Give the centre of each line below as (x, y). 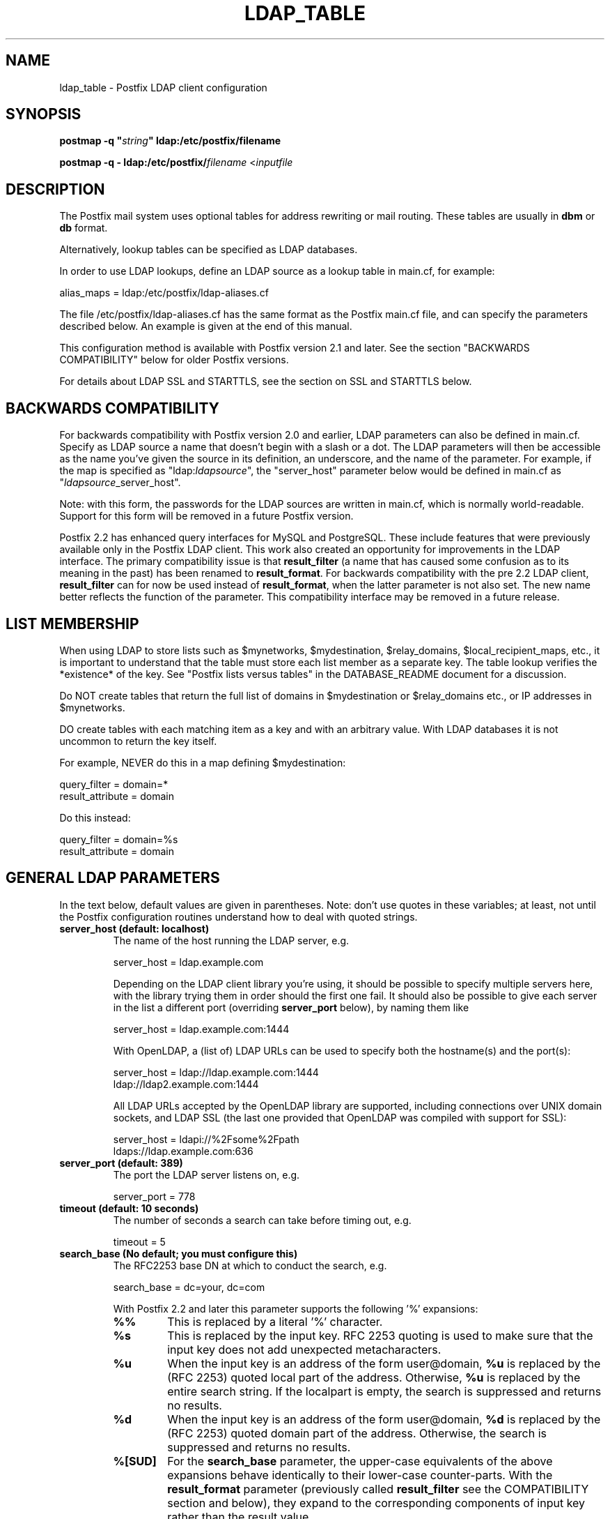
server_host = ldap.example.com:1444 (201, 1029)
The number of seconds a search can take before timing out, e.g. (262, 1220)
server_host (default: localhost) (134, 928)
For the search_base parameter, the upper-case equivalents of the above (360, 1461)
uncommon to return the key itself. (138, 741)
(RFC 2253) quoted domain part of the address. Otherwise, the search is (357, 1433)
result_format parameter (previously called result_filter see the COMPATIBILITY (378, 1489)
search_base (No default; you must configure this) (179, 1253)
